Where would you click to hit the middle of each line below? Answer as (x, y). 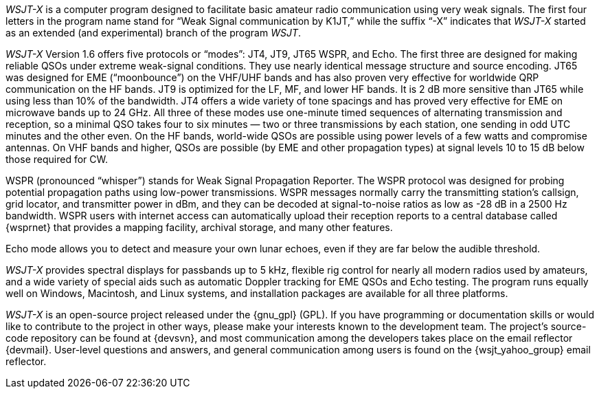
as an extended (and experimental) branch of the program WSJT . (154, 33)
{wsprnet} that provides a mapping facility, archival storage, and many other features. (199, 227)
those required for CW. (57, 159)
